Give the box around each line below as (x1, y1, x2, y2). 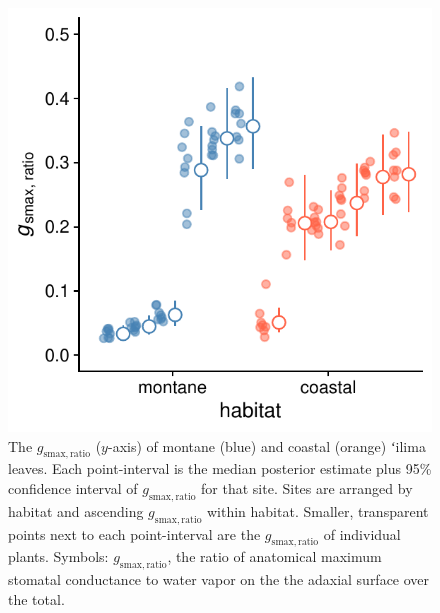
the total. (8, 588, 65, 609)
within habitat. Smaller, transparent (206, 500, 429, 521)
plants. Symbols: (8, 546, 109, 567)
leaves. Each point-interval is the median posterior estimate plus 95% (8, 458, 432, 479)
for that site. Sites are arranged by (201, 477, 413, 498)
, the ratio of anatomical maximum (167, 546, 382, 567)
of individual (323, 523, 401, 544)
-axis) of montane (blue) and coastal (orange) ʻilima (107, 435, 426, 456)
